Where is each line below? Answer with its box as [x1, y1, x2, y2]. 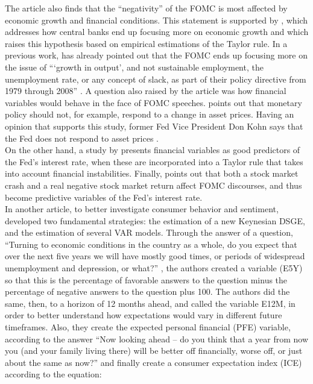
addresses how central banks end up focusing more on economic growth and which [5, 25, 309, 38]
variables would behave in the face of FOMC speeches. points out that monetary [5, 96, 302, 109]
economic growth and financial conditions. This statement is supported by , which [5, 13, 308, 26]
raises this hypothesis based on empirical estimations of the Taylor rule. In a [5, 37, 288, 49]
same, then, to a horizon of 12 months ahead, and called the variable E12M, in [5, 297, 296, 309]
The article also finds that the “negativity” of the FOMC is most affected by [5, 2, 288, 14]
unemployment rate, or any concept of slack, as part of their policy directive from [5, 72, 306, 85]
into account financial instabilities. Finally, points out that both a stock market [5, 167, 299, 180]
